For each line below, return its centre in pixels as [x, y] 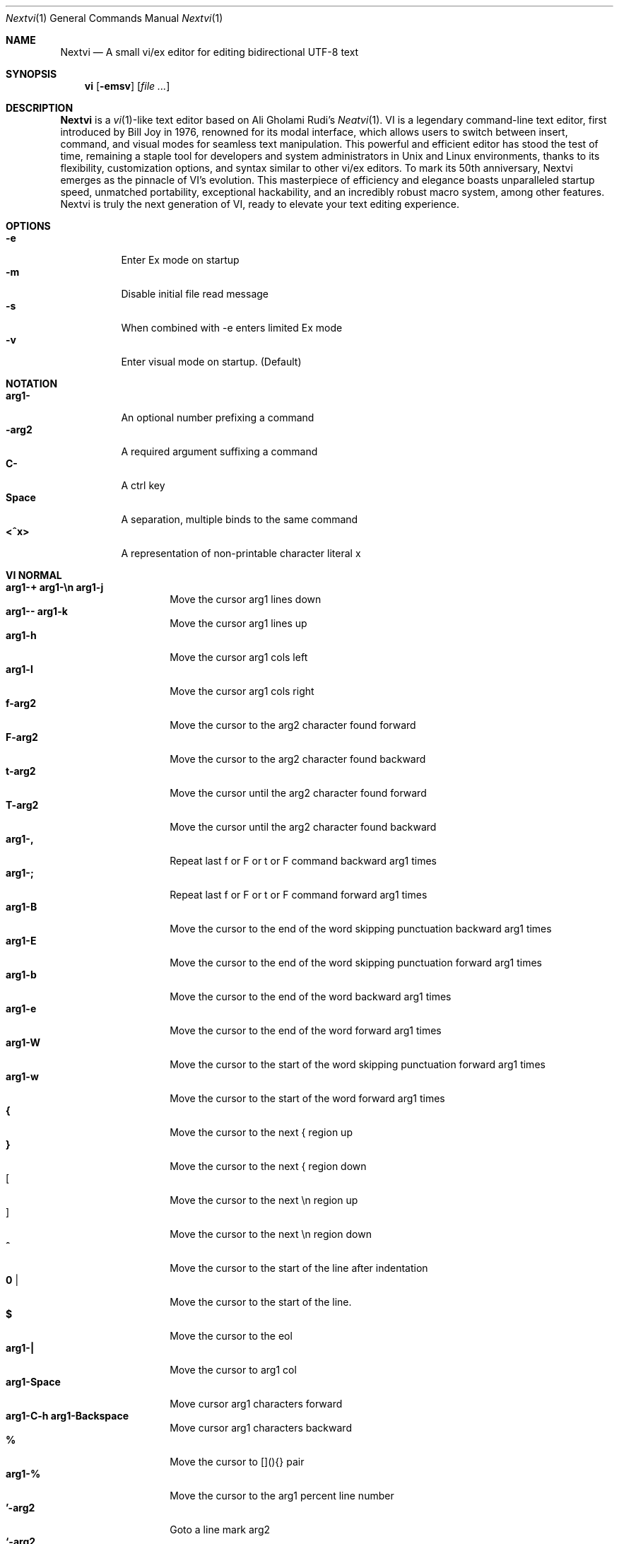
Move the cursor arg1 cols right [242, 691]
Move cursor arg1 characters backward [261, 1428]
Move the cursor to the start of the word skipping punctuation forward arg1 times [358, 1064]
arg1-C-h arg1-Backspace [67, 1416]
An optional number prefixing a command [218, 417]
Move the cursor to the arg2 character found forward [293, 725]
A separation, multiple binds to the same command [240, 519]
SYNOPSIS [31, 74]
